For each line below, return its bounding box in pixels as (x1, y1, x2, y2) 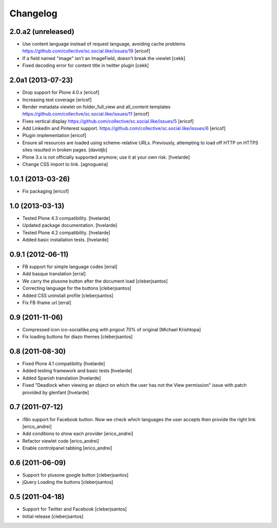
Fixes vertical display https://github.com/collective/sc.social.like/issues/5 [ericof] (22, 118, 194, 124)
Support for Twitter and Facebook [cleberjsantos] (22, 506, 127, 512)
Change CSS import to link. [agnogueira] (22, 161, 108, 167)
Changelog (9, 8, 57, 19)
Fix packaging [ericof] (22, 188, 69, 194)
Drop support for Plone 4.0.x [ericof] (22, 89, 100, 96)
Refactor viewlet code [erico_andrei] (22, 438, 100, 444)
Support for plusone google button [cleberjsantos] (22, 472, 129, 478)
